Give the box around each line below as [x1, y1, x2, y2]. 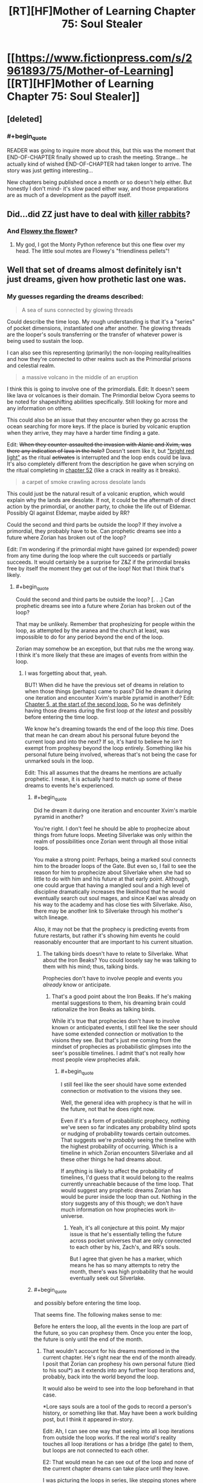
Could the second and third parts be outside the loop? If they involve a [7, 521, 182, 528]
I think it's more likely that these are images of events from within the [15, 651, 188, 659]
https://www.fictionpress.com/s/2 [14, 51, 193, 65]
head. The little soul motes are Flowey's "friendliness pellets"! [15, 247, 170, 255]
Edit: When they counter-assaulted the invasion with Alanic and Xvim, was [7, 440, 192, 448]
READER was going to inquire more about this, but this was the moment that [7, 147, 196, 154]
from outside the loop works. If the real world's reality [42, 1433, 176, 1441]
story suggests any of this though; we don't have [60, 1199, 183, 1207]
